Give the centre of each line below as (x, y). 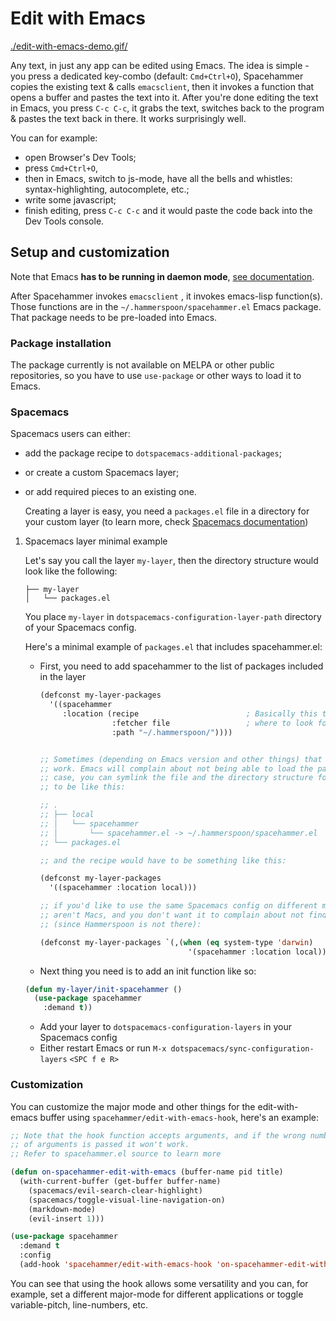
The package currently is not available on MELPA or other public (142, 365)
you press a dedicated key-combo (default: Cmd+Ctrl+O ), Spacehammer (157, 76)
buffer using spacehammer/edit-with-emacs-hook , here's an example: (179, 1117)
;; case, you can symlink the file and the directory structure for (185, 778)
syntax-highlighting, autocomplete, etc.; (107, 189)
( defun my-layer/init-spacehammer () (103, 989)
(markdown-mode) (62, 1209)
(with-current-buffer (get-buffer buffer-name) (120, 1182)
